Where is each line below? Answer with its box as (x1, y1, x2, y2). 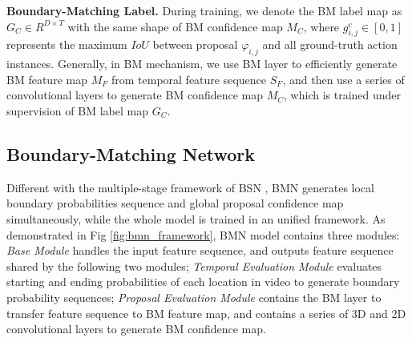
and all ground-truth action (262, 36, 398, 53)
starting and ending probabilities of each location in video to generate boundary (6, 273, 400, 290)
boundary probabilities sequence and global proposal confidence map (6, 195, 344, 211)
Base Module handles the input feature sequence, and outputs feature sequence (6, 242, 394, 259)
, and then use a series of (282, 70, 405, 87)
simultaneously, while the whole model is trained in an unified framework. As (6, 210, 386, 227)
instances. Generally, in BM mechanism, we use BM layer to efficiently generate (6, 55, 398, 72)
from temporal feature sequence (111, 70, 267, 87)
